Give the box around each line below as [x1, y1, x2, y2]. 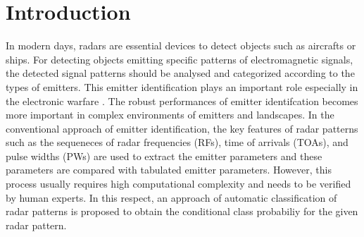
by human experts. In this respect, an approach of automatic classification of [6, 190, 337, 205]
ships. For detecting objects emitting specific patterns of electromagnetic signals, [6, 51, 353, 66]
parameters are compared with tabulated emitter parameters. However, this [6, 162, 332, 177]
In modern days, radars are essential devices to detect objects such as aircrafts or [6, 38, 356, 53]
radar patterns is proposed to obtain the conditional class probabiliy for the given [6, 204, 358, 219]
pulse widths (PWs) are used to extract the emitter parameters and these [6, 148, 322, 163]
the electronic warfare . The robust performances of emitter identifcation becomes [6, 93, 358, 108]
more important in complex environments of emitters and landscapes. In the [6, 107, 334, 122]
